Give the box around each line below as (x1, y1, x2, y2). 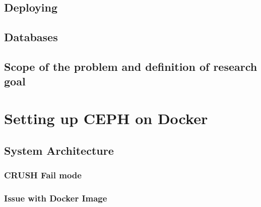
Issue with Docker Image (4, 191, 107, 204)
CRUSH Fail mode (4, 168, 82, 181)
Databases (4, 29, 58, 45)
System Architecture (4, 142, 114, 158)
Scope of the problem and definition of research (4, 58, 257, 74)
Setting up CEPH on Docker (4, 108, 208, 128)
